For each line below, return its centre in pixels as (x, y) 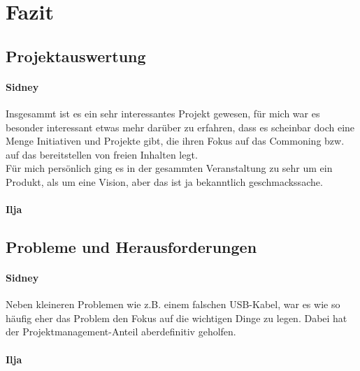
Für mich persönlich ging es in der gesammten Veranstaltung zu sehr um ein (169, 168)
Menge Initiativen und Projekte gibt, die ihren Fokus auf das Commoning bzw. (175, 141)
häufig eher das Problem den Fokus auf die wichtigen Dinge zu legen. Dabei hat (177, 318)
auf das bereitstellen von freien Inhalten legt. (102, 154)
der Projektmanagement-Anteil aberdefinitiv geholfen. (121, 332)
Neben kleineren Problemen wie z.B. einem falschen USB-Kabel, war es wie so (173, 304)
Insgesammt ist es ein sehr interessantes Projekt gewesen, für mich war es (163, 113)
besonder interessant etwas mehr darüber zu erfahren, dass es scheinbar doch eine (180, 127)
